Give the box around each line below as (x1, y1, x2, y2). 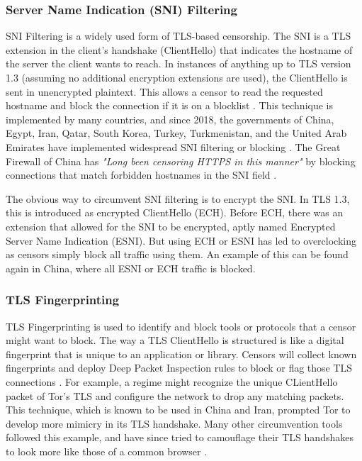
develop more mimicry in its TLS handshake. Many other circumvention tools (6, 416, 343, 431)
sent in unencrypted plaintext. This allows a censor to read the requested (6, 84, 323, 99)
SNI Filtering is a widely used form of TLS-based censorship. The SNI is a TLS (6, 28, 351, 43)
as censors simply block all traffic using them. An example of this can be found (6, 247, 349, 262)
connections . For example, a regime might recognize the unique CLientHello (6, 374, 338, 389)
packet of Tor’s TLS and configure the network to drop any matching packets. (6, 388, 344, 403)
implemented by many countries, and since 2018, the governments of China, (6, 111, 334, 126)
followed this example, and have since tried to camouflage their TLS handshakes (6, 430, 353, 445)
